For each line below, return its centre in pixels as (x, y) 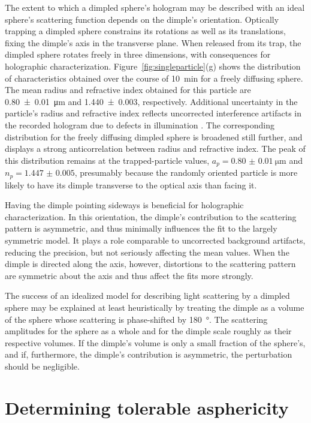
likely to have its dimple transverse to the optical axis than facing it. (131, 184)
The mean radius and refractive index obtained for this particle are (128, 90)
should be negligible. (42, 366)
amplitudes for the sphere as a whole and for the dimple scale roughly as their (148, 331)
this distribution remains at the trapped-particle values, (107, 160)
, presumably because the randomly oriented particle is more (186, 172)
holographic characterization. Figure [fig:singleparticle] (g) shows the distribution (153, 66)
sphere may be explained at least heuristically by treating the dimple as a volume (155, 307)
